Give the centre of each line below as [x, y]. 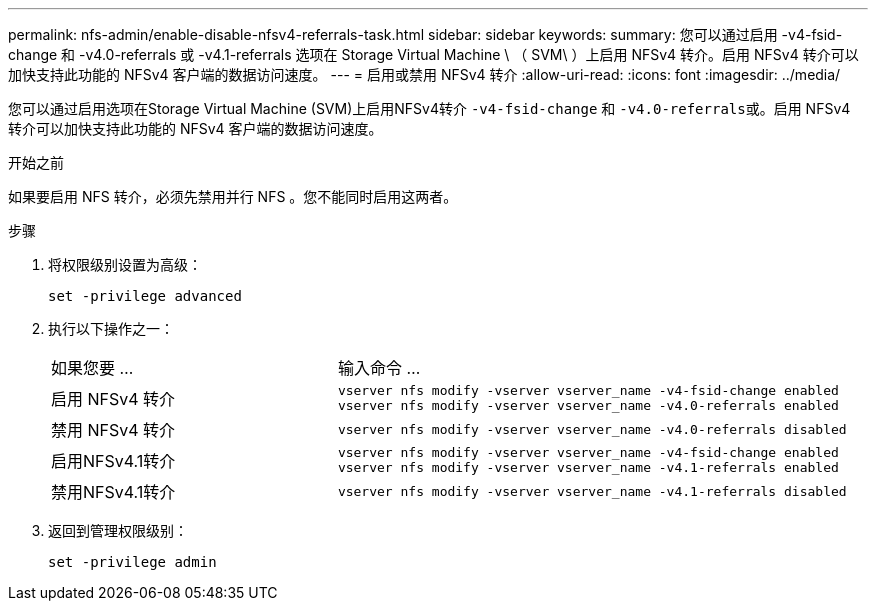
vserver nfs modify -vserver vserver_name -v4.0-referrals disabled [592, 429]
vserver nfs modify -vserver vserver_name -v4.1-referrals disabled [592, 491]
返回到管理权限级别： [118, 530]
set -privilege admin [132, 562]
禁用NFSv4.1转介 [113, 492]
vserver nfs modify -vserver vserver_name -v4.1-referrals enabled [588, 467]
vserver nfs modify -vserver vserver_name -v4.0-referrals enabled [588, 405]
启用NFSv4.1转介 [113, 461]
